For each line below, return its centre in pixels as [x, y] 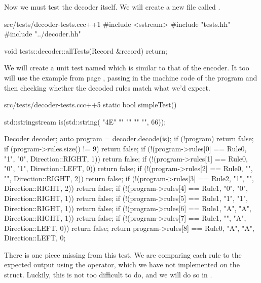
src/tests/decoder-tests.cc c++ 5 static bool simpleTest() [90, 105]
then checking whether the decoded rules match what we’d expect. [107, 87]
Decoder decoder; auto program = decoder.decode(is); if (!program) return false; [129, 138]
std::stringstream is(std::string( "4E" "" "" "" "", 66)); [85, 121]
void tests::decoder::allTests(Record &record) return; [86, 50]
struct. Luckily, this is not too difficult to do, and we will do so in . [108, 275]
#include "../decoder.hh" [43, 34]
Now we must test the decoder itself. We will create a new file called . [112, 7]
